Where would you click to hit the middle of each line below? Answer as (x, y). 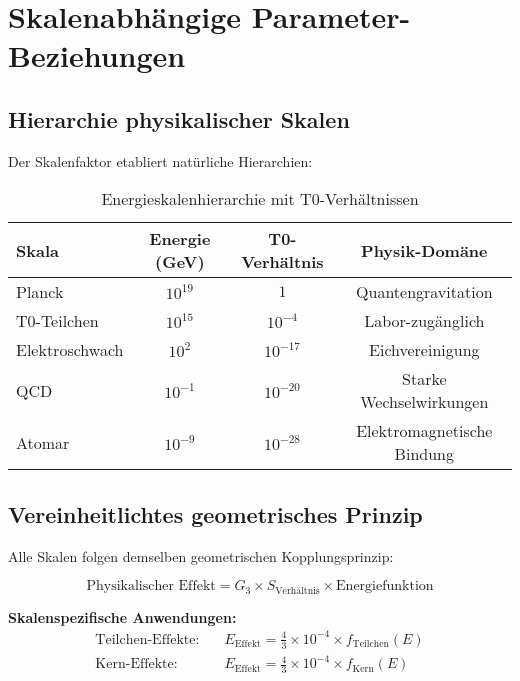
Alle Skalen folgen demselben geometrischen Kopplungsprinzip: (201, 555)
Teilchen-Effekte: (147, 639)
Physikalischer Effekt (151, 586)
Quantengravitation (424, 292)
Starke (424, 379)
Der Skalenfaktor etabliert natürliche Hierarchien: (160, 160)
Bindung (424, 454)
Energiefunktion (385, 586)
